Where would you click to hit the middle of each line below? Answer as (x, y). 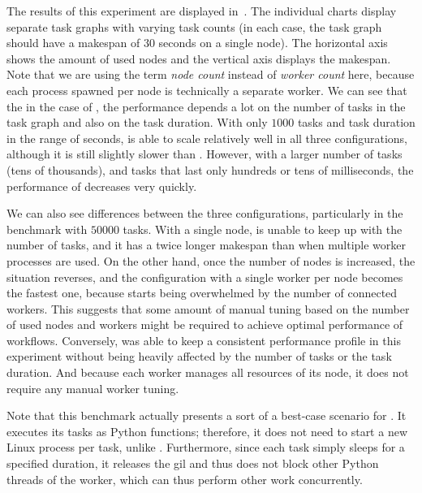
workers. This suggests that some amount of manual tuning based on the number (208, 308)
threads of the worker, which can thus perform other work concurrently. (185, 479)
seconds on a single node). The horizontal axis (273, 43)
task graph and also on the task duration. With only (137, 122)
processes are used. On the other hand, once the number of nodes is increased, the (211, 260)
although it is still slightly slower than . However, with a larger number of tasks (205, 154)
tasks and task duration (356, 122)
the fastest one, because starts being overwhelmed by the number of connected (202, 293)
